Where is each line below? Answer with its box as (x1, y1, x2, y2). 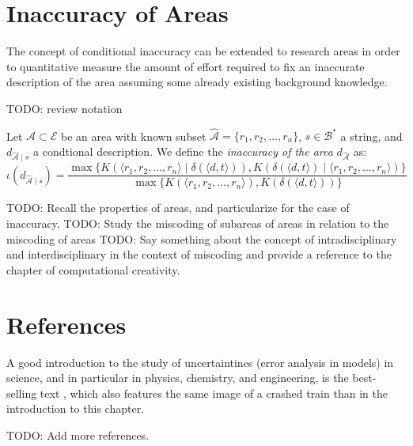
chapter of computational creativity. (6, 261, 180, 278)
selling (6, 384, 37, 401)
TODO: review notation (6, 100, 123, 116)
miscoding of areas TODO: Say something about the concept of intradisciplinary (6, 230, 397, 247)
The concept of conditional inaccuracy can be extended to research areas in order (6, 43, 400, 59)
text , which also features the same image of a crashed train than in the (40, 384, 388, 401)
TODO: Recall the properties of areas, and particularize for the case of (6, 199, 350, 216)
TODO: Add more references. (6, 426, 150, 443)
